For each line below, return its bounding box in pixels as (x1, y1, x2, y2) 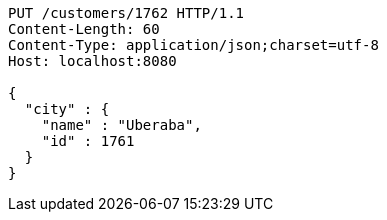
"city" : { (24, 101, 110, 117)
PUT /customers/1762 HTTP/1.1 (8, 5, 245, 21)
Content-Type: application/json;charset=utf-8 (8, 37, 379, 53)
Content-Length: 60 (8, 21, 160, 37)
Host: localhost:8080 (8, 53, 177, 69)
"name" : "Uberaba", (41, 117, 202, 133)
